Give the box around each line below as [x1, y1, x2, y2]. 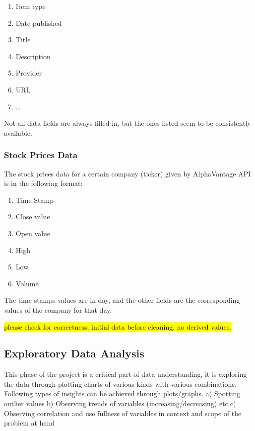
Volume [15, 278, 39, 288]
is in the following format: [4, 178, 83, 188]
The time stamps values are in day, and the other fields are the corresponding [4, 295, 240, 305]
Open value [15, 228, 51, 238]
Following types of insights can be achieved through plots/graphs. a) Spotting [4, 388, 241, 399]
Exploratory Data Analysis [4, 345, 144, 361]
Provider [15, 68, 42, 78]
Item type [15, 1, 46, 11]
